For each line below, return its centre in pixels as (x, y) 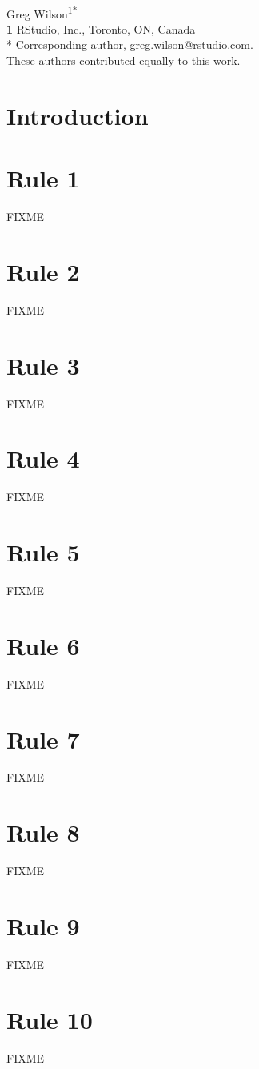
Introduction (78, 115)
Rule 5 (43, 552)
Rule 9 (43, 925)
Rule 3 (43, 365)
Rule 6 (43, 645)
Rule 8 (43, 832)
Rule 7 (43, 739)
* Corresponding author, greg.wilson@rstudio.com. (130, 44)
